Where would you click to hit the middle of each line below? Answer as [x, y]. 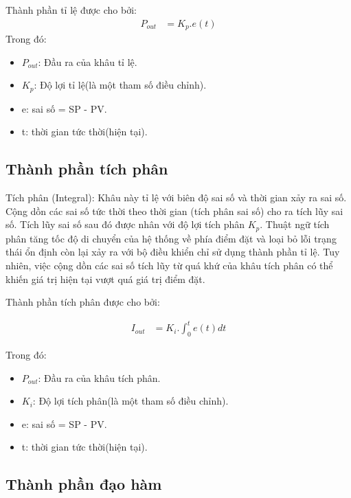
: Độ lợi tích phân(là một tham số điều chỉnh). [131, 401]
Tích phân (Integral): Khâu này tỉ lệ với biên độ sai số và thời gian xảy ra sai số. [176, 197]
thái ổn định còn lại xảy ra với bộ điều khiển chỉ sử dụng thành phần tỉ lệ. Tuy [173, 252]
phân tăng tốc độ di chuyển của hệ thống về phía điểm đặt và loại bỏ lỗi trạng [171, 238]
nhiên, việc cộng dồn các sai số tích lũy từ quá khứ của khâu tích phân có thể [169, 265]
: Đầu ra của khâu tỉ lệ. [88, 61]
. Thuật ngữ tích [295, 224]
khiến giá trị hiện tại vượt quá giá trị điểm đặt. [105, 279]
